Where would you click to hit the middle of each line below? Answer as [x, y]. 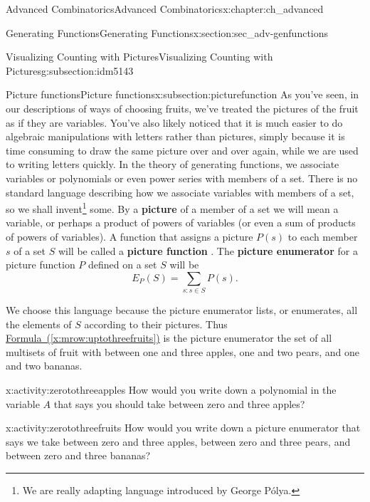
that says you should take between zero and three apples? [179, 403]
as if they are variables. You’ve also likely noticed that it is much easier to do [174, 122]
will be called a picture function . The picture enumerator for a [208, 250]
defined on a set [123, 265]
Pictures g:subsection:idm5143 [70, 70]
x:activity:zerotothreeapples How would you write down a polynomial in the [171, 390]
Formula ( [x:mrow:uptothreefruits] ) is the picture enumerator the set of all [169, 338]
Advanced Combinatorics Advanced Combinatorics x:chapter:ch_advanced [165, 9]
